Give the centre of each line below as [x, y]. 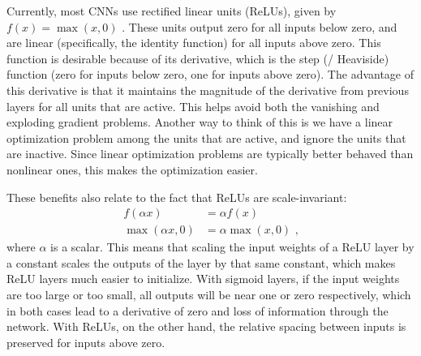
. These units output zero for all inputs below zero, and [260, 26]
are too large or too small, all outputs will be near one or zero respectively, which [209, 294]
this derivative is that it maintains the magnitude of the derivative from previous [208, 90]
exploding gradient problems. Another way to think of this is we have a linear [200, 122]
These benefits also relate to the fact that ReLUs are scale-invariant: [177, 197]
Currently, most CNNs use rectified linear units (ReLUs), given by [172, 11]
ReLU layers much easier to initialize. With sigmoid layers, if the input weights [203, 279]
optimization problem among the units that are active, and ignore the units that [206, 137]
